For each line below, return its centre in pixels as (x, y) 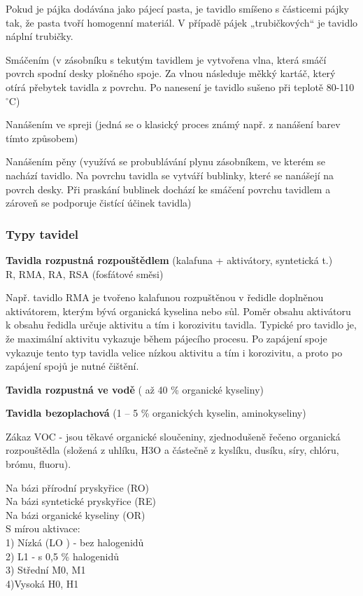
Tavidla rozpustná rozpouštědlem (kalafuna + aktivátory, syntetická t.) (169, 259)
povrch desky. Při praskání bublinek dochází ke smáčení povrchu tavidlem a (168, 189)
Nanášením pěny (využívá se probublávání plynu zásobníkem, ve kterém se (165, 161)
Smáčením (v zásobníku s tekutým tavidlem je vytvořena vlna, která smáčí (166, 59)
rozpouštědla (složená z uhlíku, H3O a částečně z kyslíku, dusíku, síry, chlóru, (172, 450)
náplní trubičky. (40, 36)
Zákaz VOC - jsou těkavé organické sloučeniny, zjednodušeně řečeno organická (173, 436)
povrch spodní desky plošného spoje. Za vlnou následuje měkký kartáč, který (171, 73)
